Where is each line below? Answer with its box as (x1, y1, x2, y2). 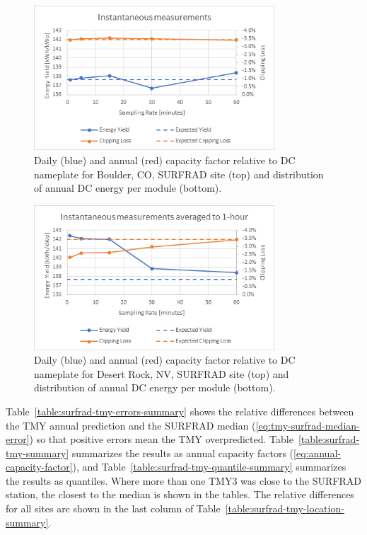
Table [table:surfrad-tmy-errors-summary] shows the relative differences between (6, 403, 354, 418)
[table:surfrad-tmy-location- (225, 501, 344, 516)
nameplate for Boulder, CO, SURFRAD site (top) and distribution (34, 166, 324, 181)
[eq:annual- (293, 445, 341, 460)
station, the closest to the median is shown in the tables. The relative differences (6, 487, 354, 502)
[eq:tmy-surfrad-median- (255, 418, 360, 432)
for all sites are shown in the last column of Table (6, 501, 221, 516)
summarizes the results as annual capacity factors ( (71, 445, 294, 460)
